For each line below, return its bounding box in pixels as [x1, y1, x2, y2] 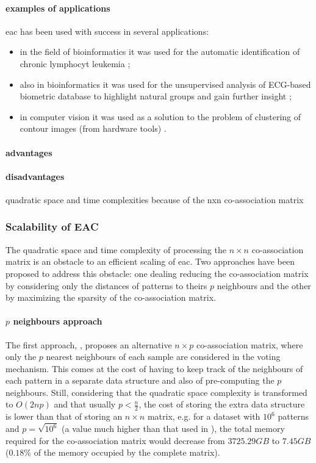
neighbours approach [13, 315, 102, 328]
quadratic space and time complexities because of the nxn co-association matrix [5, 193, 304, 206]
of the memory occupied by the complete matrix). [34, 446, 220, 459]
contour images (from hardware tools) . [20, 122, 167, 135]
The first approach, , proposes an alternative [5, 338, 172, 351]
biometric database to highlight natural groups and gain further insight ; [20, 90, 292, 102]
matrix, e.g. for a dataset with [147, 410, 260, 423]
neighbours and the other [217, 279, 311, 292]
